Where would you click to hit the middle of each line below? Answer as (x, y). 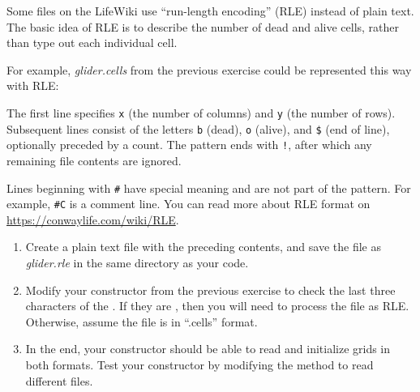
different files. (59, 380)
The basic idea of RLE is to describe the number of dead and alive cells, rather (203, 26)
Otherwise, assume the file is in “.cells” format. (141, 321)
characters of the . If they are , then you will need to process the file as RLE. (217, 306)
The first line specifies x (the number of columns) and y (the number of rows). (201, 112)
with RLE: (33, 85)
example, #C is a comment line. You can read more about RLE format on (189, 204)
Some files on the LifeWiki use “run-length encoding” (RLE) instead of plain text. (210, 11)
